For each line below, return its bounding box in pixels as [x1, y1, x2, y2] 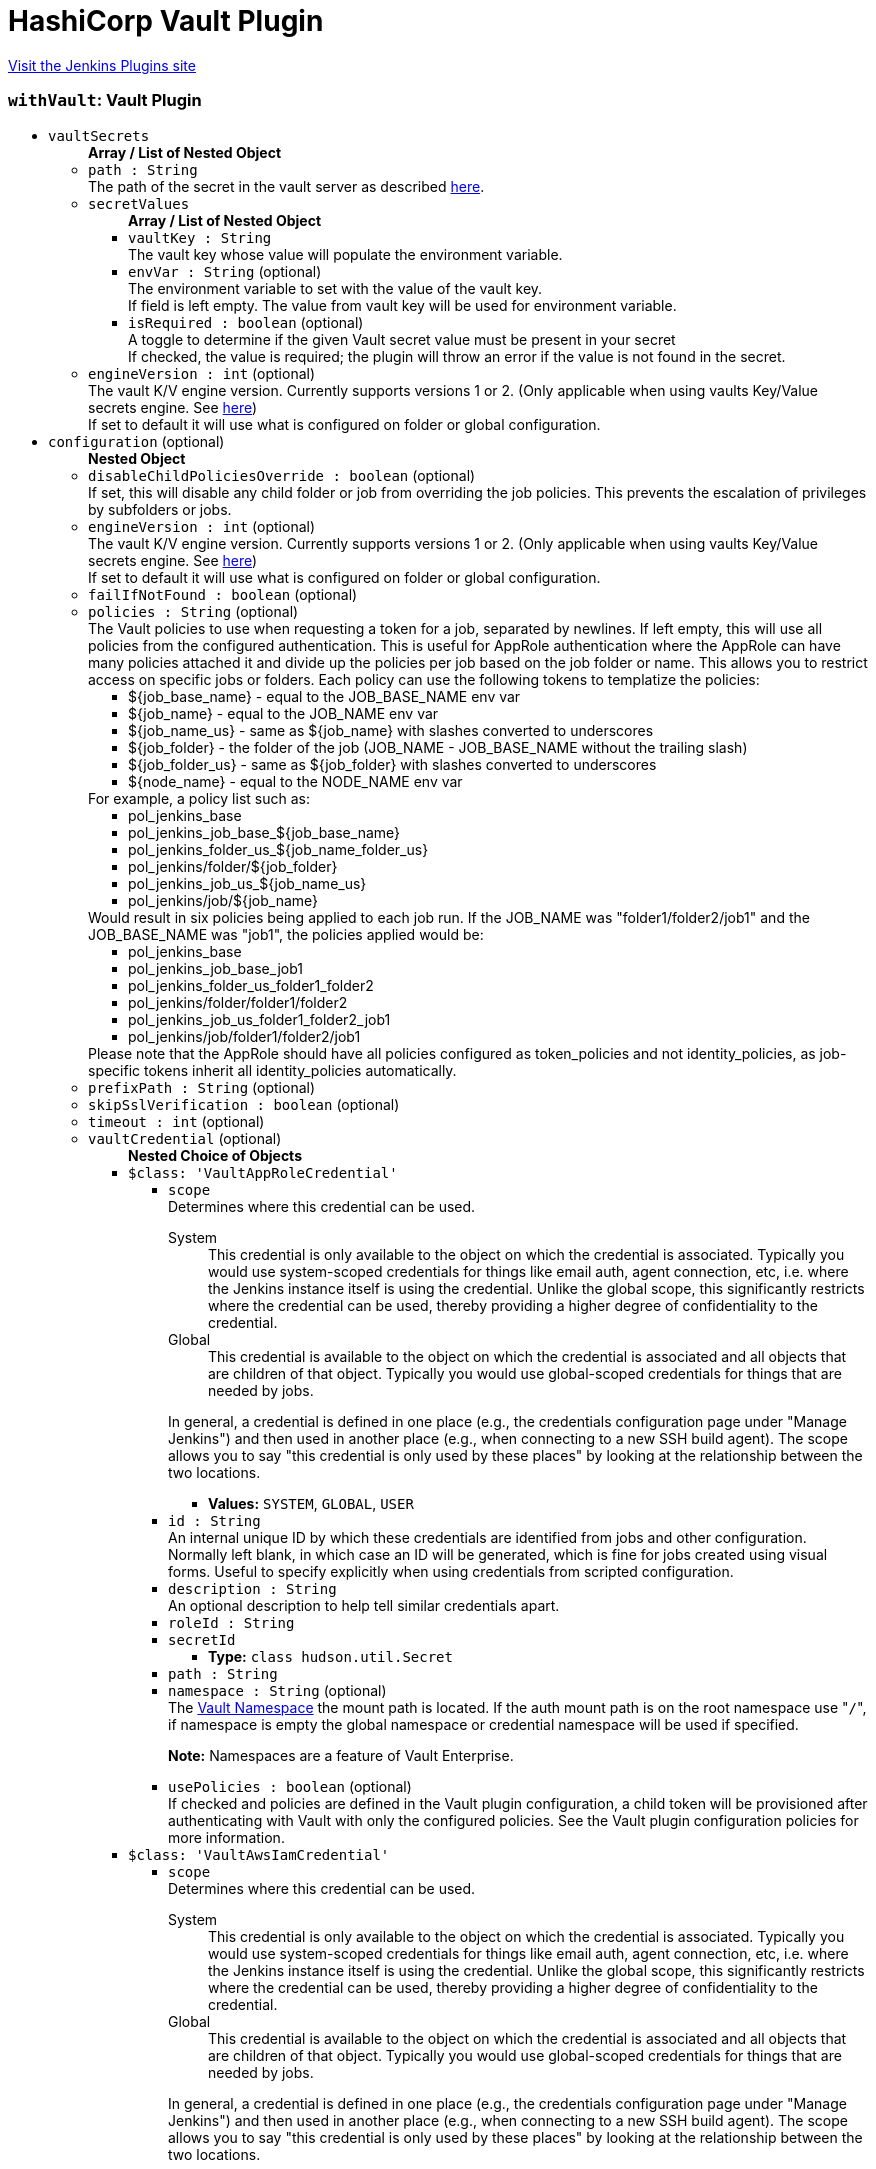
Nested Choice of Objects [128, 1146, 302, 1164]
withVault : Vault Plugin [8, 90, 202, 111]
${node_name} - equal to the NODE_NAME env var [128, 772, 463, 790]
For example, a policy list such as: [88, 789, 310, 807]
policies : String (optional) [88, 602, 299, 620]
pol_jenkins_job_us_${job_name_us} [128, 874, 367, 892]
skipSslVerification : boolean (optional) [88, 1095, 400, 1113]
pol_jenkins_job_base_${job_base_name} [128, 823, 401, 841]
